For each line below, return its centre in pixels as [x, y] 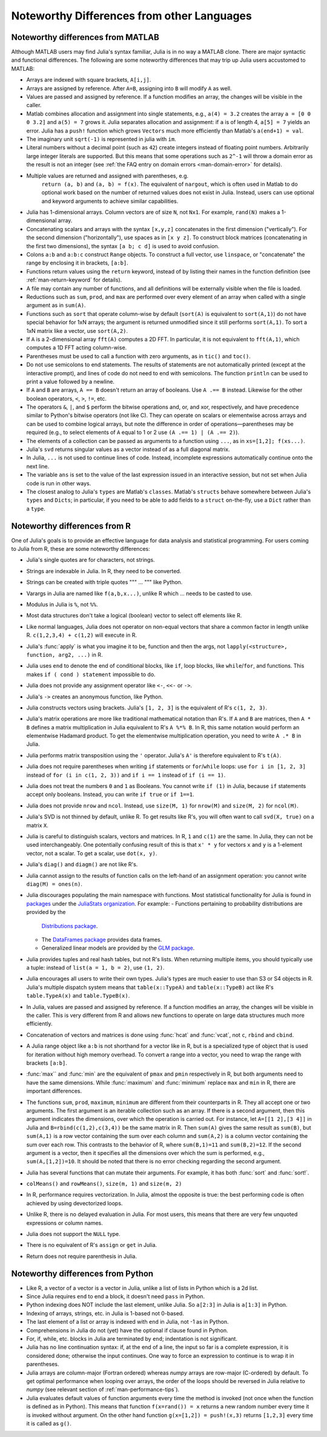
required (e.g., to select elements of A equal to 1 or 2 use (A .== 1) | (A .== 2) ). [133, 432]
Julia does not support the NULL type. [73, 1234]
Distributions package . [70, 926]
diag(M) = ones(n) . [54, 884]
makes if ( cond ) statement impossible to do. [91, 674]
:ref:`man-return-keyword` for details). [74, 280]
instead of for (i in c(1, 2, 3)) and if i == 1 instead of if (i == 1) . [126, 775]
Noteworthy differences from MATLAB [85, 37]
